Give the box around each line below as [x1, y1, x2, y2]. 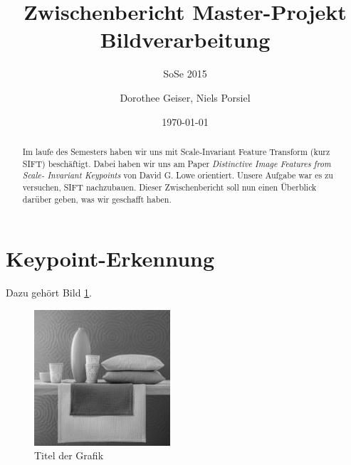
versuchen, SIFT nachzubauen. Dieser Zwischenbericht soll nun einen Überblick [22, 181, 317, 193]
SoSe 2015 [163, 66, 207, 81]
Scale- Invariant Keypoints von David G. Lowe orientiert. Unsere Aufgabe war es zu [22, 169, 333, 181]
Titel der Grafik [34, 448, 104, 463]
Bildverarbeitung [100, 25, 271, 54]
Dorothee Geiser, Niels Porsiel [120, 90, 251, 105]
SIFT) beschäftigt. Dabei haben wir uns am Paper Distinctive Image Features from [22, 157, 331, 169]
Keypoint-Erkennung [6, 244, 215, 273]
